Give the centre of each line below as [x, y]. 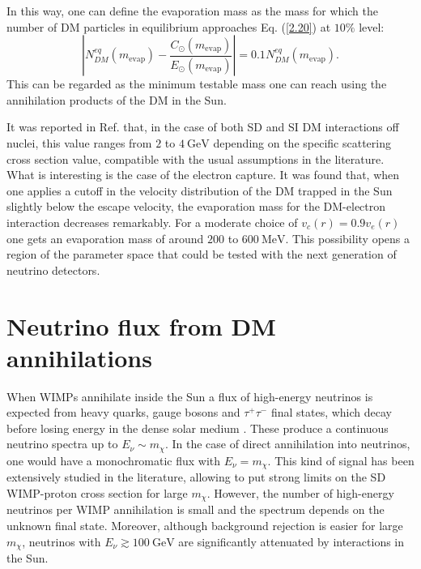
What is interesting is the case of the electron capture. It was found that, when [203, 175]
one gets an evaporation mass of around [105, 238]
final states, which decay [331, 412]
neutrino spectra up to [62, 444]
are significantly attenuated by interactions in [291, 541]
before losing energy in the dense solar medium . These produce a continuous [198, 428]
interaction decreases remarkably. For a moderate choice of [152, 222]
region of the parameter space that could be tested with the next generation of [202, 254]
